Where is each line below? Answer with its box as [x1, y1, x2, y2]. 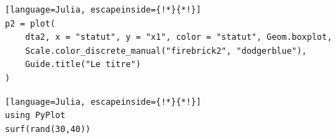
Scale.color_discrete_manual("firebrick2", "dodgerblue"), [25, 45, 307, 56]
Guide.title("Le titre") [25, 59, 141, 70]
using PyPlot [5, 110, 65, 121]
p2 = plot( [5, 18, 56, 29]
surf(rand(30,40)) [5, 124, 91, 134]
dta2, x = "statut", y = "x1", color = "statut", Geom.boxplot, [25, 32, 332, 43]
